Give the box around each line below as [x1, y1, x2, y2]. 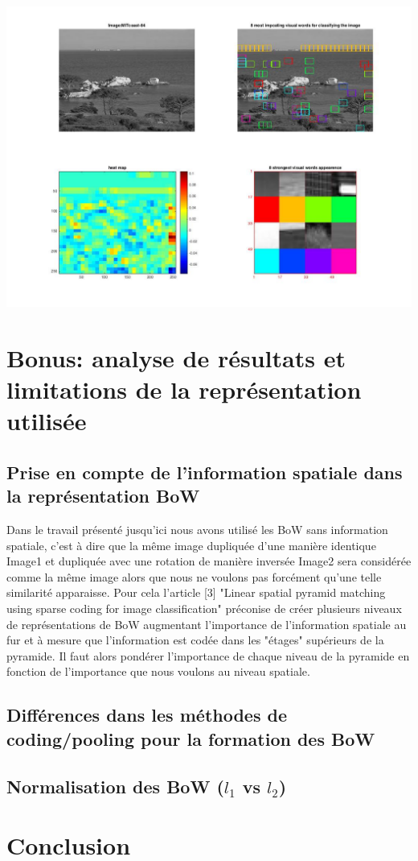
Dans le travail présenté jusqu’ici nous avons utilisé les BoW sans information [6, 521, 388, 538]
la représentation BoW [6, 483, 200, 508]
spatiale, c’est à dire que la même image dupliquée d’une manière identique [6, 536, 376, 553]
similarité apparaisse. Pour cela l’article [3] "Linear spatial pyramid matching [6, 584, 386, 601]
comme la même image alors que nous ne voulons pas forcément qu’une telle [6, 568, 382, 585]
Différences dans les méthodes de [6, 702, 287, 727]
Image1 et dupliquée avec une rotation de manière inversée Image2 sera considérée [6, 553, 412, 569]
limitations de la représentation [6, 373, 362, 406]
